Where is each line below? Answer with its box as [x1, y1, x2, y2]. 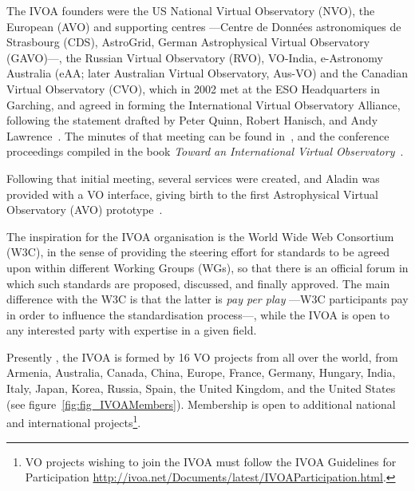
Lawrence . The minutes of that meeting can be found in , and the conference [6, 127, 389, 144]
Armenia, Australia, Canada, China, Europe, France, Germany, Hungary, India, [6, 364, 396, 381]
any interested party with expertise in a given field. [6, 322, 257, 339]
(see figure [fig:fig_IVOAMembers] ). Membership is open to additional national [6, 395, 396, 412]
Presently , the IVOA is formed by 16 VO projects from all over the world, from [6, 348, 398, 365]
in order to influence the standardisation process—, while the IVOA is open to [6, 306, 390, 323]
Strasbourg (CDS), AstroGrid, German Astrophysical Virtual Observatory [6, 34, 370, 50]
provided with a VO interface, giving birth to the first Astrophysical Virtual [6, 185, 379, 202]
